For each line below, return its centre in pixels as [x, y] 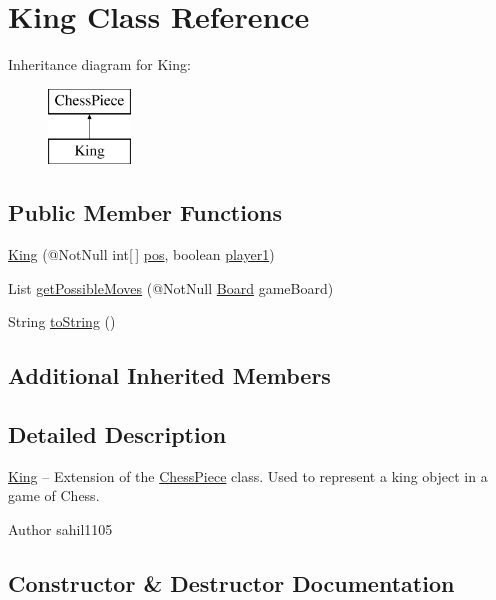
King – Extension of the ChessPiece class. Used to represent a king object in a [248, 475]
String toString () [62, 321]
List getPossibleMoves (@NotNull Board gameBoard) [171, 287]
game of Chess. [54, 495]
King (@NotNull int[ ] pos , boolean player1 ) [141, 254]
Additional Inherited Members [169, 375]
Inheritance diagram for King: [99, 64]
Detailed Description [117, 434]
